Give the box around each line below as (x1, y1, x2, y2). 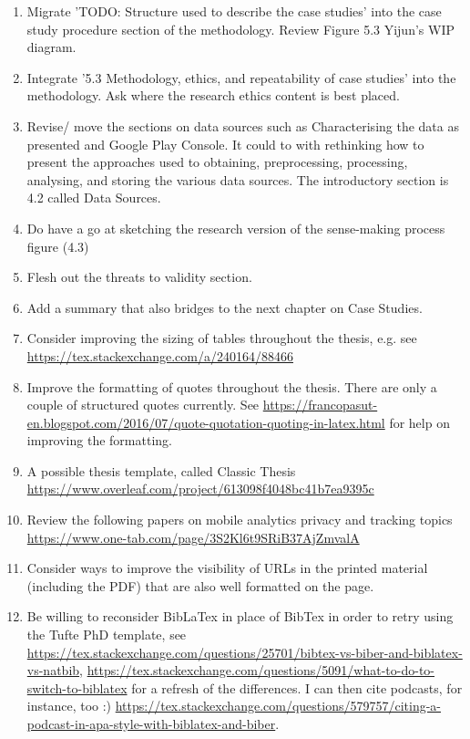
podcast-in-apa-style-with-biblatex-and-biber (26, 714, 276, 733)
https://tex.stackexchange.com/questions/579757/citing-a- (115, 696, 442, 715)
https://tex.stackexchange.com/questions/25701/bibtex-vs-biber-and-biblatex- (26, 642, 463, 661)
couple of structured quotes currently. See (26, 395, 260, 414)
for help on (389, 412, 450, 432)
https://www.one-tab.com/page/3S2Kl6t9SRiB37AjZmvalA (26, 527, 360, 546)
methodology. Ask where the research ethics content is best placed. (26, 86, 400, 105)
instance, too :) (26, 696, 112, 715)
